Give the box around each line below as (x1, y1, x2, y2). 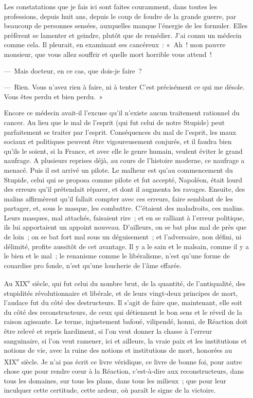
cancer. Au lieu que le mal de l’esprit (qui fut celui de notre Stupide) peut (4, 117, 225, 127)
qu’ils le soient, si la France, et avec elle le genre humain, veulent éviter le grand (4, 145, 243, 156)
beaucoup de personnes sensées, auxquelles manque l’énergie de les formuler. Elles (4, 20, 248, 31)
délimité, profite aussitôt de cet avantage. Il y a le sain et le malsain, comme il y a (4, 241, 249, 251)
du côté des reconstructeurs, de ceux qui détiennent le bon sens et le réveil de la (4, 307, 242, 317)
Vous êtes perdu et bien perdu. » (4, 91, 103, 101)
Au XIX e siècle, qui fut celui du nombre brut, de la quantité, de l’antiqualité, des (4, 277, 246, 289)
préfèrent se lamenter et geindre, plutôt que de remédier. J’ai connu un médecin (4, 30, 242, 40)
